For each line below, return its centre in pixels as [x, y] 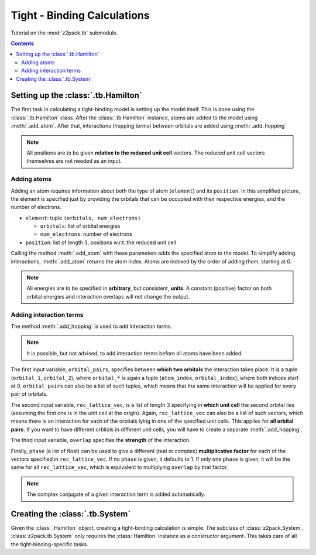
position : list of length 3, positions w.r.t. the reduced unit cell [101, 242]
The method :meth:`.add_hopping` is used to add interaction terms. [92, 326]
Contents [23, 43]
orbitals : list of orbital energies [80, 226]
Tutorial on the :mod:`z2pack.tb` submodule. [64, 33]
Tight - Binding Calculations [80, 15]
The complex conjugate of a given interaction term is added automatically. [116, 494]
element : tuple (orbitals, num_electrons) [83, 218]
